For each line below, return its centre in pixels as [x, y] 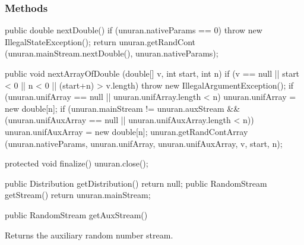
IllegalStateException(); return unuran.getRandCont [100, 41]
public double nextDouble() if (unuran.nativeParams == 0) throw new [134, 30]
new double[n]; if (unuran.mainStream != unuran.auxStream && [123, 108]
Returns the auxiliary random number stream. [89, 235]
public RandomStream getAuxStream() [76, 214]
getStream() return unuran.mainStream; [78, 195]
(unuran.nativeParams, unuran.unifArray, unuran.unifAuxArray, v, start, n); [144, 143]
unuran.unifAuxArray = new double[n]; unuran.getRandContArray [126, 131]
